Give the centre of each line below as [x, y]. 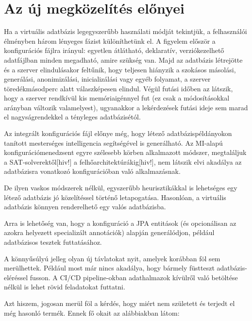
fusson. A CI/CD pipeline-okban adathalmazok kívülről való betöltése [134, 277]
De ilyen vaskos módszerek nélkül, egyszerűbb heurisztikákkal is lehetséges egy [121, 188]
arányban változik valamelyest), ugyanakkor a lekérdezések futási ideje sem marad [126, 107]
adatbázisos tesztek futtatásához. [53, 242]
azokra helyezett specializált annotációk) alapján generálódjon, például [109, 232]
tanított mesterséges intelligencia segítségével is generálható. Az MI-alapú [113, 143]
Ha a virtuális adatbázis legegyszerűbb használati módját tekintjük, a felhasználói [126, 31]
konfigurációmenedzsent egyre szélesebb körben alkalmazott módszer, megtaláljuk [125, 152]
